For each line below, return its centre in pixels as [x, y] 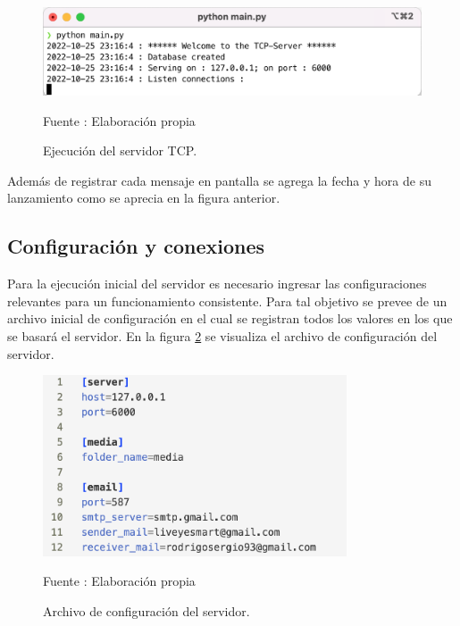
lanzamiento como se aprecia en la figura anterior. [144, 198]
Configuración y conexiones [136, 246]
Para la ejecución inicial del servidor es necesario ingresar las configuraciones [217, 284]
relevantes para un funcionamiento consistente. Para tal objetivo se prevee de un [227, 300]
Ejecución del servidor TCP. [120, 150]
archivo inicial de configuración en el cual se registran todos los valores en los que [230, 318]
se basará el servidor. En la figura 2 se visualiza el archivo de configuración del [222, 335]
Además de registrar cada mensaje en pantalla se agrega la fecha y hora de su [219, 180]
